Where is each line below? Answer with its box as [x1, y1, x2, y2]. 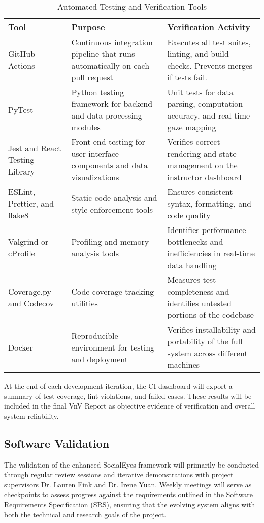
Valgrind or [8, 236, 49, 247]
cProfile [8, 247, 35, 259]
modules [71, 121, 101, 133]
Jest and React [8, 141, 61, 154]
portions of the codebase [167, 309, 254, 321]
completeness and [167, 285, 229, 297]
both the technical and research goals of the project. [4, 509, 167, 519]
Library [8, 165, 35, 177]
